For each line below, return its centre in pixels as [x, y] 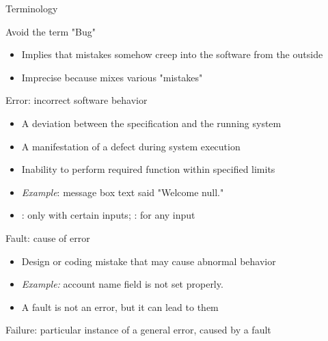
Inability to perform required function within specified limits [148, 169]
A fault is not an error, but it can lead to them [120, 306]
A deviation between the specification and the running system [151, 123]
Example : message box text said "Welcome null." [123, 192]
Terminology [32, 8]
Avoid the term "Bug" [51, 31]
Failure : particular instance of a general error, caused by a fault [138, 330]
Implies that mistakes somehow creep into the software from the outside [172, 54]
